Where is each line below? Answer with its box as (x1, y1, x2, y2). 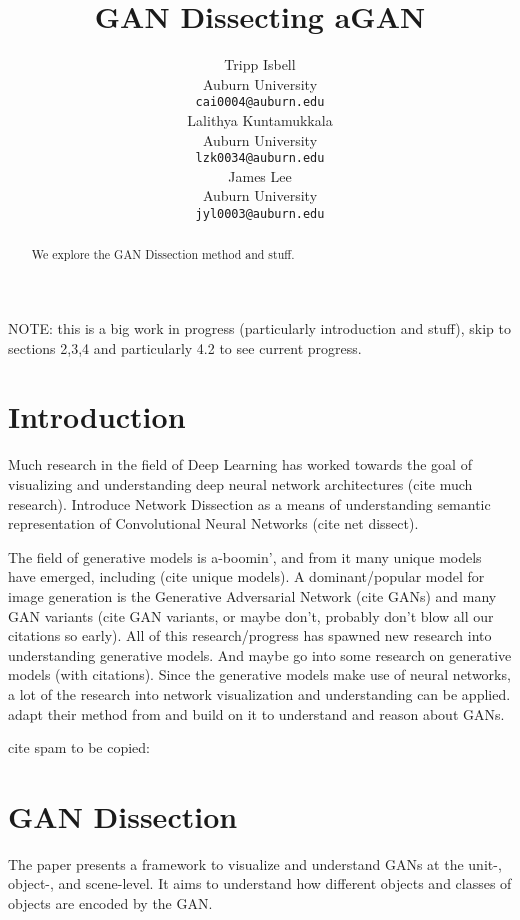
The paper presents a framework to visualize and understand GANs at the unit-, (8, 853, 502, 874)
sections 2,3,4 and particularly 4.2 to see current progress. (8, 337, 362, 358)
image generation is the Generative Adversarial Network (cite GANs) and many (8, 585, 497, 606)
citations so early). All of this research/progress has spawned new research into (8, 625, 492, 646)
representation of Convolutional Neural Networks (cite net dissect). (8, 513, 419, 534)
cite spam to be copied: (8, 737, 151, 758)
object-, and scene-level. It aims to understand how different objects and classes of (8, 873, 512, 894)
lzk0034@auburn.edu (195, 151, 325, 166)
